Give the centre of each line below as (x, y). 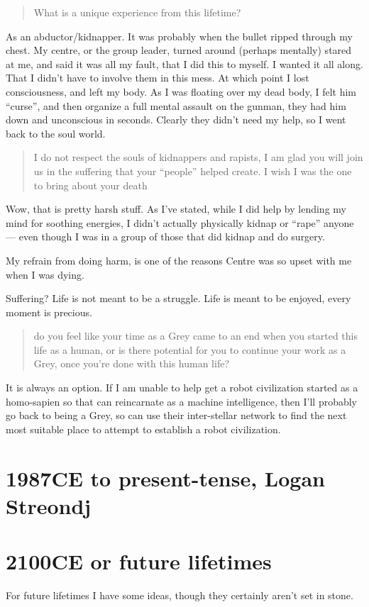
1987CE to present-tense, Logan (165, 478)
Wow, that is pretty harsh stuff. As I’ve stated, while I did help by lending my (176, 209)
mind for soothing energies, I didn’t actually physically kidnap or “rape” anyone (180, 222)
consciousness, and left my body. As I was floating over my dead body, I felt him (181, 91)
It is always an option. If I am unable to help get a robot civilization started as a (182, 388)
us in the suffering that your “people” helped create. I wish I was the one (193, 171)
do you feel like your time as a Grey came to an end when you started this (195, 336)
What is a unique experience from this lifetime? (137, 12)
